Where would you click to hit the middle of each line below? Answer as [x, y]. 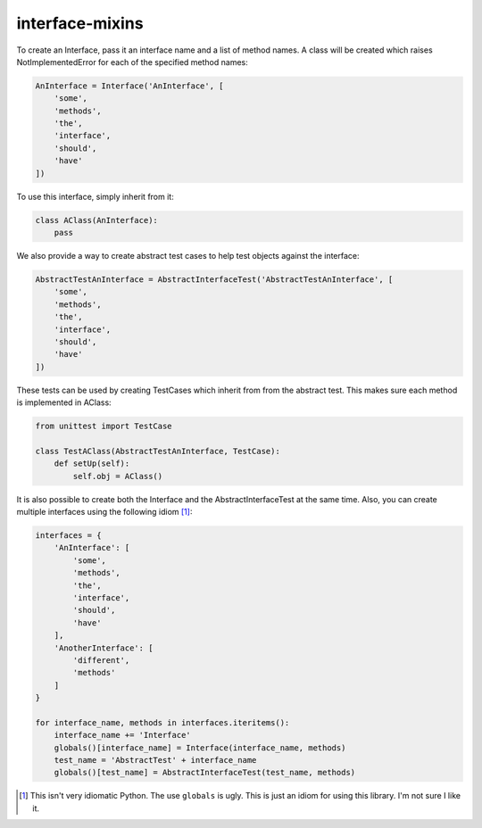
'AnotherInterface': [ [104, 648]
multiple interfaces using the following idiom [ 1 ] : [104, 512]
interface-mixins [80, 23]
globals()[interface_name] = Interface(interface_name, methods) [200, 748]
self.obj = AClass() [118, 476]
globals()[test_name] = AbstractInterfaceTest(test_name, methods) [205, 773]
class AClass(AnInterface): [96, 220]
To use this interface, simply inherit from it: [95, 196]
